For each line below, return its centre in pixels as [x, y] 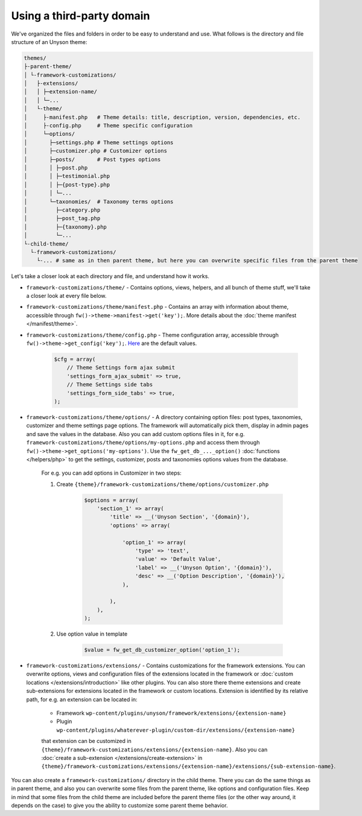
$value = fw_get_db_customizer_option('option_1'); [162, 650]
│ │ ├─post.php [56, 168]
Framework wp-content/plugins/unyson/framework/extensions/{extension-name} [171, 713]
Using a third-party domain [81, 16]
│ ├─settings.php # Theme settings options [99, 142]
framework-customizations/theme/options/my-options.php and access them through [143, 443]
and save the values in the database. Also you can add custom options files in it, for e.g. [135, 434]
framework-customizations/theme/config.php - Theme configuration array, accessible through [152, 335]
